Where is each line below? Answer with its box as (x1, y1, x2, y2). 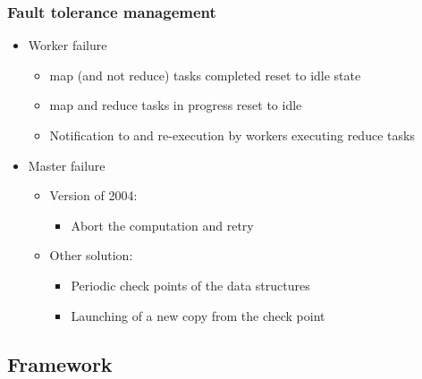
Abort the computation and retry (71, 215, 254, 234)
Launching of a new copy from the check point (71, 306, 325, 324)
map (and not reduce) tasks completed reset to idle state (49, 65, 361, 84)
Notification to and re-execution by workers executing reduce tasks (49, 126, 415, 144)
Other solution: (49, 246, 133, 265)
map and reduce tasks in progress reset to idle (49, 96, 302, 114)
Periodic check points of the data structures (71, 275, 310, 294)
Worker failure (28, 36, 107, 55)
